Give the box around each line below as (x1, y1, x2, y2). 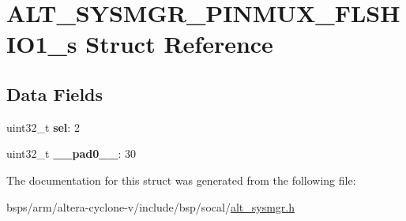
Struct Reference (85, 28, 273, 60)
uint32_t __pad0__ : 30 (6, 145, 137, 162)
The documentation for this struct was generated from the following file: (6, 171, 356, 188)
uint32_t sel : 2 (6, 118, 80, 135)
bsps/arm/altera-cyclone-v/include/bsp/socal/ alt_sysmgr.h (6, 198, 295, 215)
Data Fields (6, 81, 103, 106)
